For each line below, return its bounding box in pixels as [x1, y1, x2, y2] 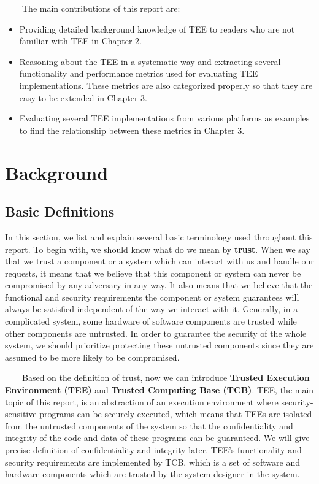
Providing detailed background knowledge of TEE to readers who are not [19, 22, 295, 35]
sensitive [5, 407, 37, 420]
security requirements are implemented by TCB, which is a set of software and [5, 455, 300, 468]
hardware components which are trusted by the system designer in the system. [5, 467, 300, 480]
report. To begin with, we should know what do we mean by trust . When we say [5, 242, 310, 255]
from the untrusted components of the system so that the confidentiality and [5, 419, 293, 432]
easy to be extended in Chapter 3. [19, 91, 147, 104]
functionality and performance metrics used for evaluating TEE [19, 67, 258, 80]
